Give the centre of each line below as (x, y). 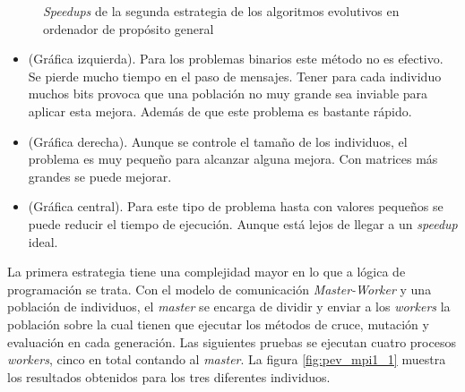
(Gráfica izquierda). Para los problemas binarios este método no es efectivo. (236, 59)
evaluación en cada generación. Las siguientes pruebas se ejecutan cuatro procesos (232, 341)
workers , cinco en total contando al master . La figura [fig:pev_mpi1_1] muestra (227, 359)
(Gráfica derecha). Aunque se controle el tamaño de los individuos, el (218, 141)
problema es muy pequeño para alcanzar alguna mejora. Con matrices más (233, 159)
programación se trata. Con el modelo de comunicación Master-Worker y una (220, 289)
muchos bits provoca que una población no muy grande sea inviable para (228, 94)
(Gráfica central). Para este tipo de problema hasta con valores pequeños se (236, 206)
